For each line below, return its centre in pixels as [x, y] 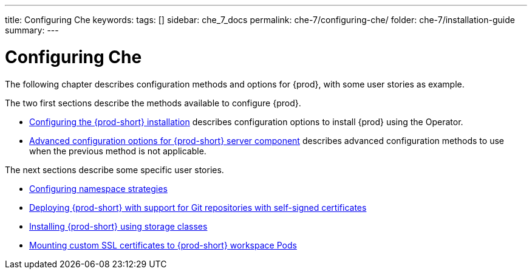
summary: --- [32, 30]
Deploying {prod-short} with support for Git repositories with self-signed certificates [198, 207]
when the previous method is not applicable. [118, 151]
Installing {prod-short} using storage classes [118, 226]
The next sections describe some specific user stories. [114, 170]
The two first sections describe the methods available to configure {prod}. [153, 103]
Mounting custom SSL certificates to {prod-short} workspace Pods [163, 245]
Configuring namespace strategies [98, 188]
